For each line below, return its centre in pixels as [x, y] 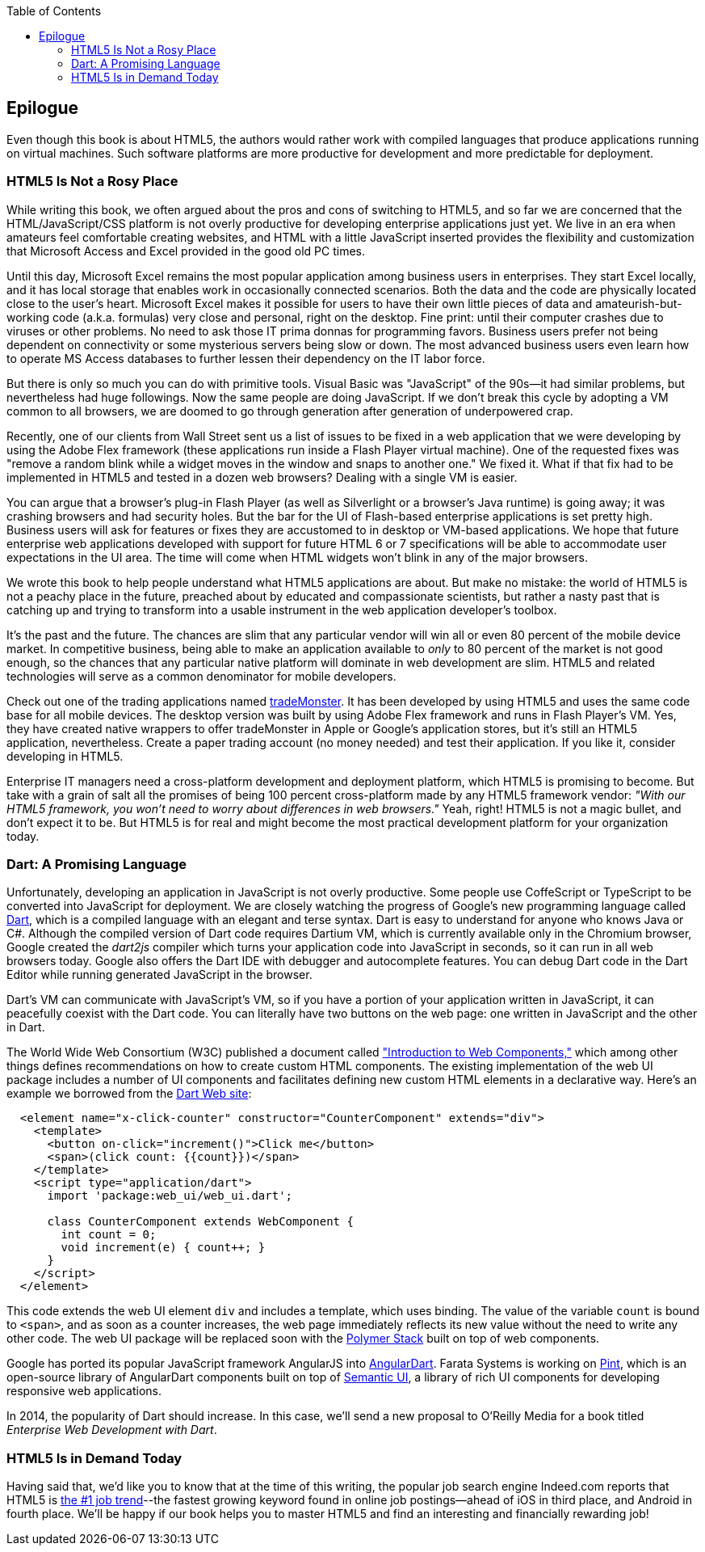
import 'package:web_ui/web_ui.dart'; [170, 1196]
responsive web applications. [84, 1391]
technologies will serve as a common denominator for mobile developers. [201, 676]
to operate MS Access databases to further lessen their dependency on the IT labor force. [246, 358]
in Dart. [26, 1027]
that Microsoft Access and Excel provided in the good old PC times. [186, 251]
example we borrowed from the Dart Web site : [129, 1094]
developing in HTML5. [65, 756]
